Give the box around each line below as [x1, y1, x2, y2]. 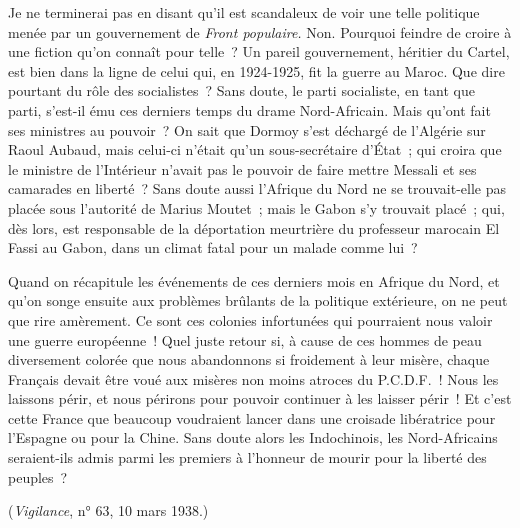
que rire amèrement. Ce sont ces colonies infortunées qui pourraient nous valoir [8, 309, 493, 330]
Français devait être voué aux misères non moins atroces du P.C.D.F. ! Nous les [8, 368, 499, 389]
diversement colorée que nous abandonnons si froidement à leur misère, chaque [8, 349, 490, 370]
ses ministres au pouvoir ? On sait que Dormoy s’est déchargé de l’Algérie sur [8, 119, 486, 140]
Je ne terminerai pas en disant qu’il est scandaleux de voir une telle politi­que [8, 2, 480, 22]
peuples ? [8, 466, 68, 487]
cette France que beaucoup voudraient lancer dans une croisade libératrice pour [8, 407, 496, 428]
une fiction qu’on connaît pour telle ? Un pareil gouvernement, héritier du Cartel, [8, 41, 510, 62]
